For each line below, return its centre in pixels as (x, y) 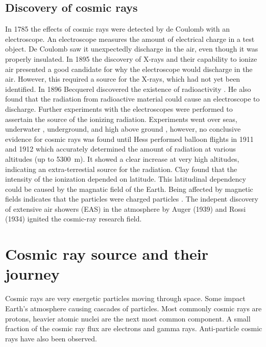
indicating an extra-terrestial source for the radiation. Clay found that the (121, 169)
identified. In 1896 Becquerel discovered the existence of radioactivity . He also (128, 89)
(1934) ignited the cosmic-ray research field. (74, 219)
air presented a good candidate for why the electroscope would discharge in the (129, 69)
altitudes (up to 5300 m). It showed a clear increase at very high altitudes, (122, 158)
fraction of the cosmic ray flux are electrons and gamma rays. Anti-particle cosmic (134, 328)
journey (32, 274)
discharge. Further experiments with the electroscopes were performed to (119, 108)
